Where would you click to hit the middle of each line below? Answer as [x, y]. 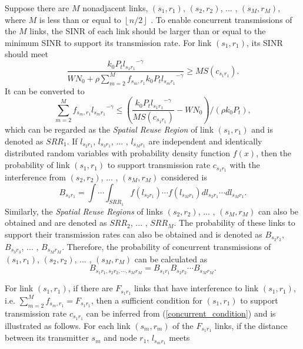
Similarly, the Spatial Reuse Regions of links [84, 211]
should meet [26, 54]
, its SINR [265, 42]
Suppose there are [37, 8]
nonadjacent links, [115, 8]
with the [245, 165]
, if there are [90, 288]
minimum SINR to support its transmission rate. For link [108, 42]
